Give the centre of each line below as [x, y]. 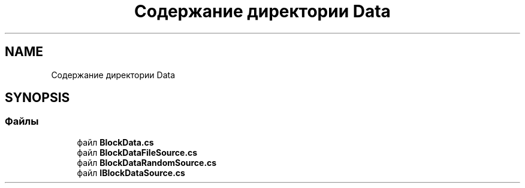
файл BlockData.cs [115, 142]
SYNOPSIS [37, 98]
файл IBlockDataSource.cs [131, 172]
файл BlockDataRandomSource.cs [147, 162]
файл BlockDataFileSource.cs [137, 152]
